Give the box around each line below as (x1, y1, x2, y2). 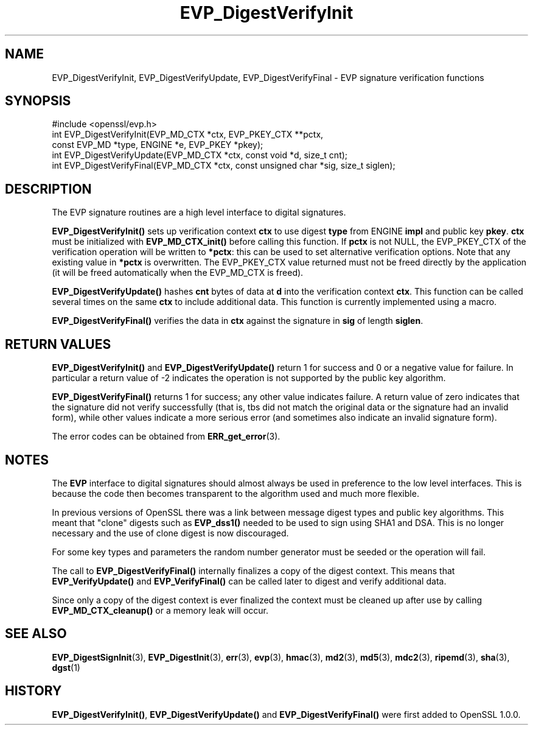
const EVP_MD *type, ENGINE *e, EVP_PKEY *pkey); (52, 139, 263, 150)
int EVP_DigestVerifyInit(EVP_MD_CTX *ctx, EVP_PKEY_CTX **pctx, (52, 129, 324, 140)
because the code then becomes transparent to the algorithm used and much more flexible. (52, 488, 419, 499)
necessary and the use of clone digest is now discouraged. (52, 527, 289, 538)
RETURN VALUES (5, 336, 111, 352)
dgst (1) (52, 662, 80, 673)
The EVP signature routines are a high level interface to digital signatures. (52, 207, 346, 218)
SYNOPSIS (5, 93, 71, 109)
